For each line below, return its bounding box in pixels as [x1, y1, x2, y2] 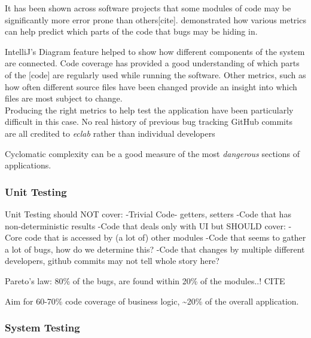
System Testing [5, 320, 80, 335]
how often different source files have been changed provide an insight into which [5, 80, 297, 93]
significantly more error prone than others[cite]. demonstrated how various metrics [5, 13, 306, 26]
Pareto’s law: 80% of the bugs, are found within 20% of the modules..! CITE [5, 274, 285, 287]
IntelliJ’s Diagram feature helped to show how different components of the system [5, 45, 305, 57]
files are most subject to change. [5, 92, 123, 105]
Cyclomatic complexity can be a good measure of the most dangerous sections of [5, 147, 300, 159]
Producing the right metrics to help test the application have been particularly [5, 103, 294, 116]
